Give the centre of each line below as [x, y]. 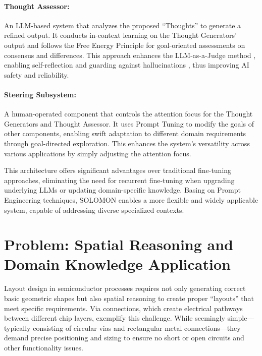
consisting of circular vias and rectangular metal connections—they [137, 328]
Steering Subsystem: [40, 94]
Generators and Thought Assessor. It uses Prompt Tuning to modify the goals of [129, 123]
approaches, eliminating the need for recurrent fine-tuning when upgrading [119, 180]
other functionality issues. [44, 347]
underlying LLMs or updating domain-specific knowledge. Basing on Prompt [123, 190]
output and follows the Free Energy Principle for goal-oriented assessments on [125, 45]
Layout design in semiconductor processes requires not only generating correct [125, 288]
